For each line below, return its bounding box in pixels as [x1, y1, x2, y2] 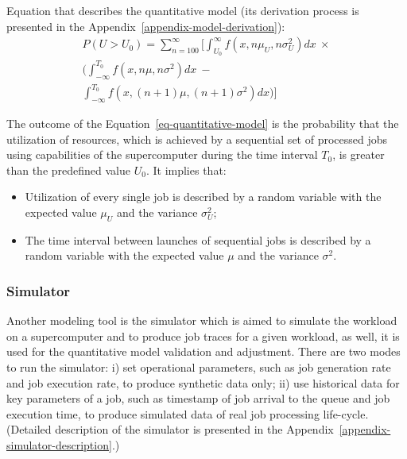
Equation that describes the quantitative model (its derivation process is [6, 2, 359, 18]
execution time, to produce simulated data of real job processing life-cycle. [6, 405, 369, 422]
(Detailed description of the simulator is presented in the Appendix [6, 421, 334, 438]
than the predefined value [6, 161, 131, 178]
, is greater [332, 146, 385, 163]
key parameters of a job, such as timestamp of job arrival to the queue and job [6, 390, 390, 407]
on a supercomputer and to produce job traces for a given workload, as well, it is [6, 327, 400, 344]
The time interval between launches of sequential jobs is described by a [25, 231, 371, 248]
